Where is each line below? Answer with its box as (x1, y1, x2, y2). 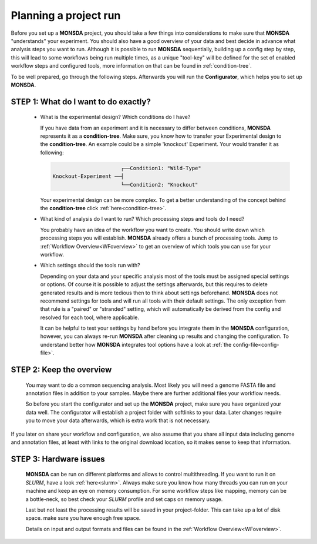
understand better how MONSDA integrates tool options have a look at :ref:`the (40, 341, 232, 348)
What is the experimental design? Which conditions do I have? (40, 114, 191, 121)
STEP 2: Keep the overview (11, 365, 112, 375)
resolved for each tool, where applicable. (40, 314, 140, 321)
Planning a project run (11, 9, 121, 22)
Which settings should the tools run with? (40, 262, 140, 269)
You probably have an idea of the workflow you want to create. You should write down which (40, 226, 265, 233)
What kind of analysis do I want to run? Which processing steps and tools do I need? (40, 215, 245, 223)
